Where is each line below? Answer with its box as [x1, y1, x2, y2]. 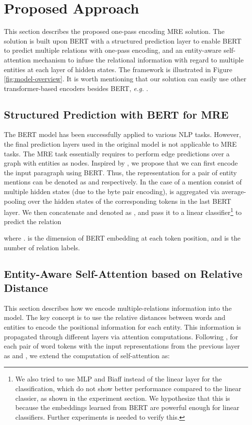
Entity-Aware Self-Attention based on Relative [4, 266, 243, 281]
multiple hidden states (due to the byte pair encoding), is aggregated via [4, 186, 220, 197]
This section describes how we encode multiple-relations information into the [4, 303, 232, 313]
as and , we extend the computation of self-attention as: [4, 350, 170, 360]
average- [221, 186, 246, 197]
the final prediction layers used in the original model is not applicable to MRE [4, 139, 237, 149]
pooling [4, 196, 26, 206]
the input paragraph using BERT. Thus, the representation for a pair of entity [4, 167, 237, 177]
